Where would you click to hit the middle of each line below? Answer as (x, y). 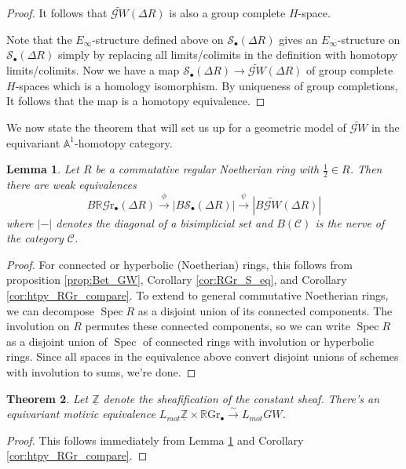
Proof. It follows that (57, 13)
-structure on (369, 39)
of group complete (350, 70)
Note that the (39, 39)
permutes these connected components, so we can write (218, 326)
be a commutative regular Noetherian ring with (207, 169)
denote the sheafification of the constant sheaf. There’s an (241, 398)
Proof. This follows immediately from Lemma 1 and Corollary (155, 440)
